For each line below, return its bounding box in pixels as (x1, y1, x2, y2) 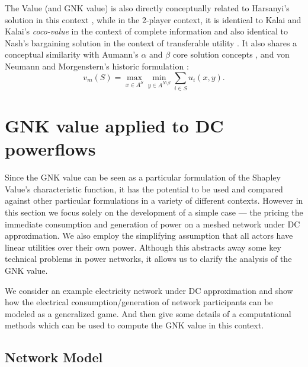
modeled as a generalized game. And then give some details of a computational (5, 307, 291, 319)
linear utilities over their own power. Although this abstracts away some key (5, 241, 281, 253)
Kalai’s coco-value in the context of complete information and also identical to (5, 25, 288, 37)
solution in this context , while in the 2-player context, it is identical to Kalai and (5, 13, 301, 26)
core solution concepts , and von (172, 48, 290, 61)
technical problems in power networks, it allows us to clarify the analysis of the (5, 252, 292, 265)
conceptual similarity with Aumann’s (5, 48, 139, 61)
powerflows (5, 137, 96, 161)
